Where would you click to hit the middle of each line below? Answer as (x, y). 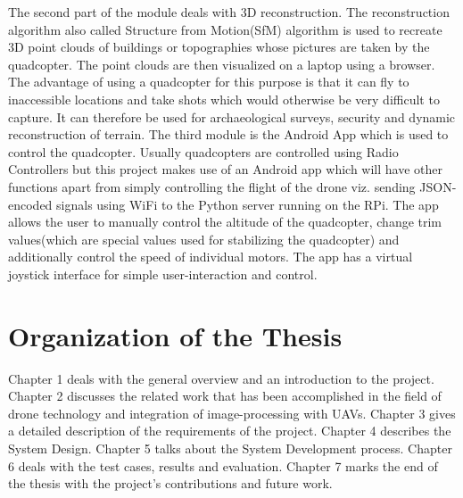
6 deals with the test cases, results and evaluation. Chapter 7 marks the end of (223, 465)
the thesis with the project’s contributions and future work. (170, 483)
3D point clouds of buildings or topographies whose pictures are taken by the (219, 47)
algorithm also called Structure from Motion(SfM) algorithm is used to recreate (225, 29)
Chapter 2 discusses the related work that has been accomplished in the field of (225, 396)
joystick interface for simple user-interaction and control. (163, 274)
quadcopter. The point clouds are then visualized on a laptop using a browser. (222, 64)
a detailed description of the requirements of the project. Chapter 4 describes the (230, 431)
